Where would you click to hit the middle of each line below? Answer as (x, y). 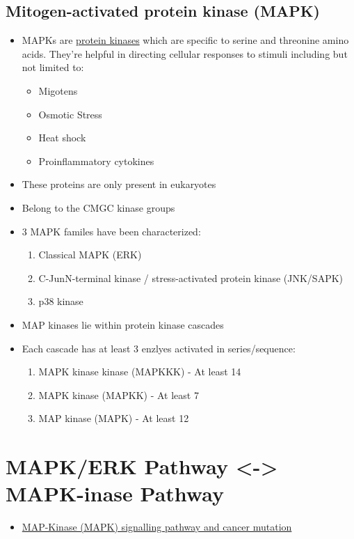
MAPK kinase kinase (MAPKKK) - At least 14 (140, 372)
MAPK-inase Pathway (115, 493)
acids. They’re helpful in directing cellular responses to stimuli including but (185, 53)
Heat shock (62, 138)
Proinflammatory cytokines (96, 161)
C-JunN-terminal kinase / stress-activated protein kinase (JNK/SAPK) (191, 278)
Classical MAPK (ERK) (90, 255)
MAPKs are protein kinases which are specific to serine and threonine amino (185, 40)
